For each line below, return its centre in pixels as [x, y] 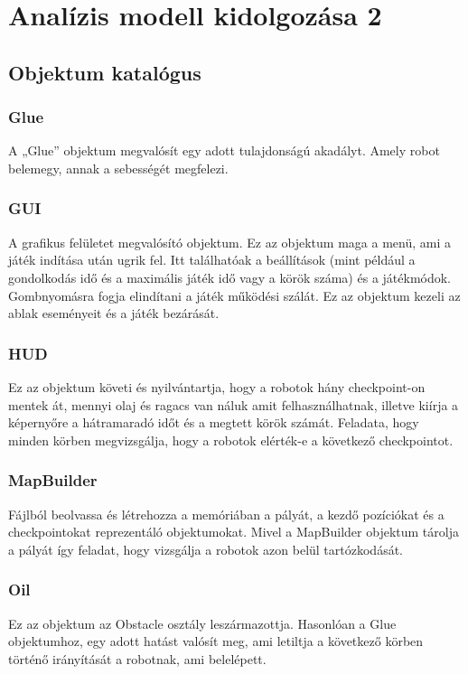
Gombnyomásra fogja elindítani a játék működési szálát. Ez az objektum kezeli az [234, 295]
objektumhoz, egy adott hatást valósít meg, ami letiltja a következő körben [216, 641]
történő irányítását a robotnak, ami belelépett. [137, 658]
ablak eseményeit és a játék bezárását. [114, 313]
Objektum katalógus [105, 72]
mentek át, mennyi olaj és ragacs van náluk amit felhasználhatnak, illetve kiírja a [234, 404]
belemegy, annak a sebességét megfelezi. [118, 168]
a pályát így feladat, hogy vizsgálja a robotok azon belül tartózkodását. [206, 549]
